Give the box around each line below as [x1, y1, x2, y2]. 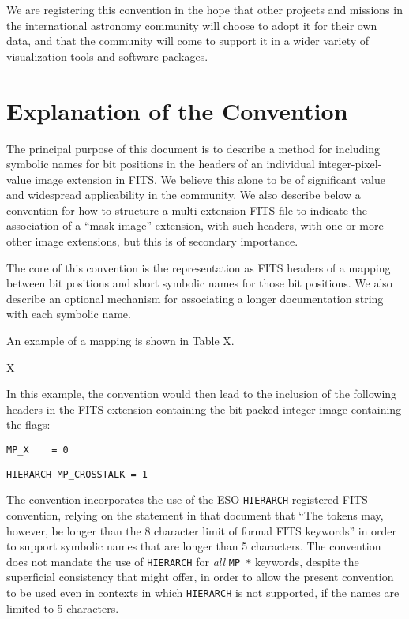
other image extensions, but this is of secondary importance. [6, 233, 298, 249]
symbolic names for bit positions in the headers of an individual [6, 156, 315, 172]
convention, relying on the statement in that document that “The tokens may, [6, 506, 384, 523]
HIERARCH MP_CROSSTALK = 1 [6, 468, 148, 480]
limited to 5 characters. [6, 599, 119, 616]
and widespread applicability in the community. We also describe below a [6, 186, 361, 203]
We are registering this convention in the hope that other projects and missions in [6, 2, 403, 17]
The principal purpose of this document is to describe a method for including [6, 140, 381, 156]
